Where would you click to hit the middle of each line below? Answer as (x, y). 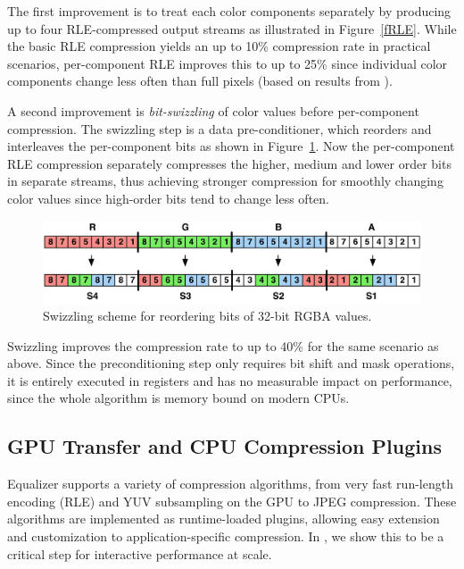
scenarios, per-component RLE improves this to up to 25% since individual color (228, 63)
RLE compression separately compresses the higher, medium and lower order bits (229, 163)
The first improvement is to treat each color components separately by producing (229, 11)
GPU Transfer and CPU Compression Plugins (224, 446)
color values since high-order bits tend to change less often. (168, 198)
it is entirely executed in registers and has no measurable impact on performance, (230, 380)
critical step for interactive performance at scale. (140, 553)
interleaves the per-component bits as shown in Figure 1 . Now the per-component (231, 146)
